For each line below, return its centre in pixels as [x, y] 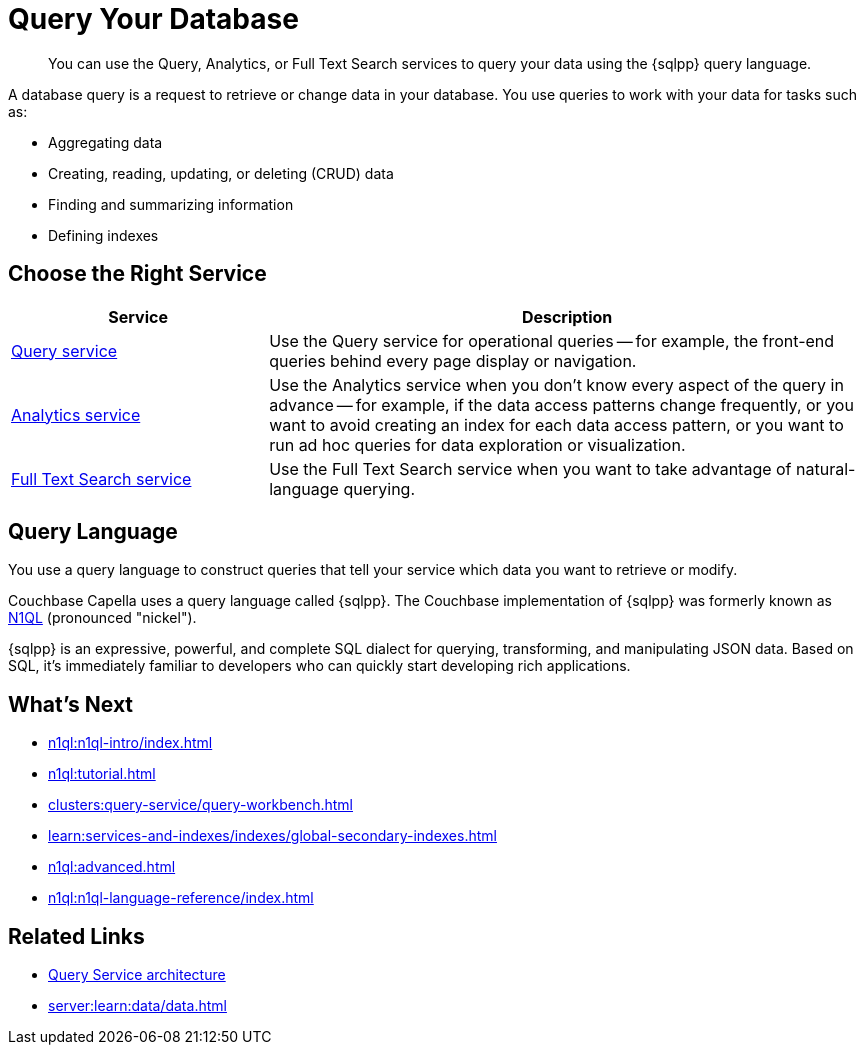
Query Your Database [153, 19]
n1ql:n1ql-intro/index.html [130, 743]
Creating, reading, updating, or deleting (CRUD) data [221, 173]
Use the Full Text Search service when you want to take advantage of [530, 468]
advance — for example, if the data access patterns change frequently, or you [561, 404]
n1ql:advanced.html [112, 867]
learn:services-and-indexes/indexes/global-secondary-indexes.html [272, 836]
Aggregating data [105, 142]
